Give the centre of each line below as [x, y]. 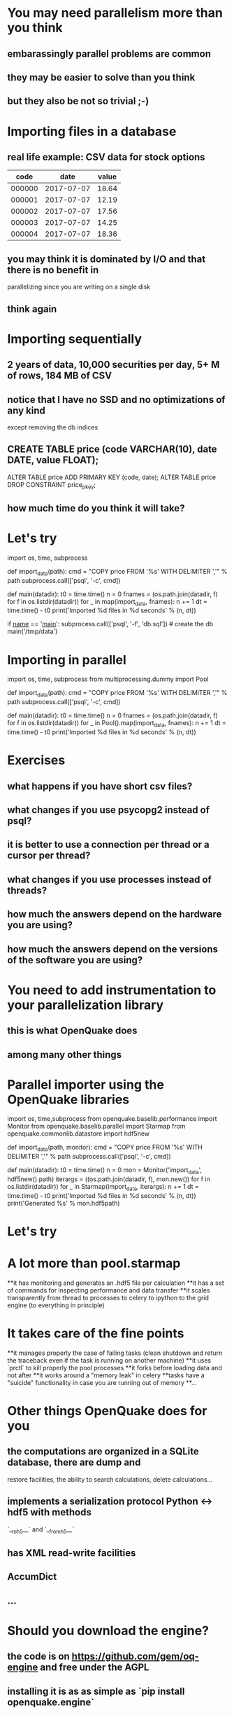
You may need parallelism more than [115, 13]
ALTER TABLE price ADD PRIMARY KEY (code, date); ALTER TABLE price [112, 477]
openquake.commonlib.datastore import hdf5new [79, 1134]
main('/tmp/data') [32, 631]
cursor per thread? [49, 856]
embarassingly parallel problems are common [109, 54]
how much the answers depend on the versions [113, 949]
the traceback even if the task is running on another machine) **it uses [109, 1360]
